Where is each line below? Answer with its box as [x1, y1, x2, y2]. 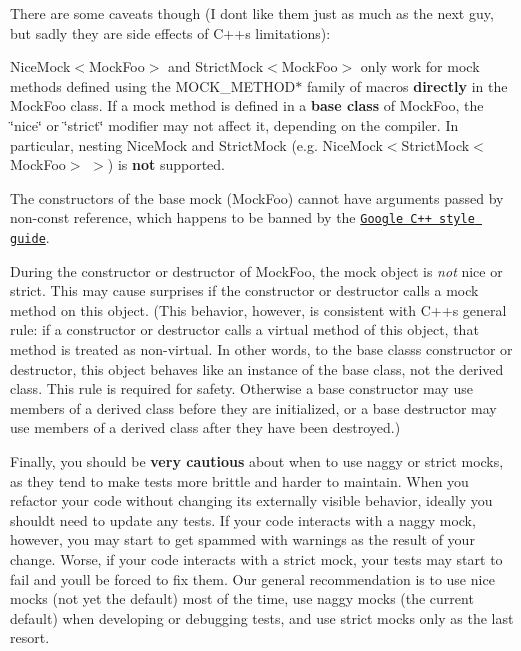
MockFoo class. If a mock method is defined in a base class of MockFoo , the [10, 95, 484, 116]
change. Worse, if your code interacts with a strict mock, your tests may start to [10, 548, 503, 569]
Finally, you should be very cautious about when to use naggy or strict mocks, [10, 451, 504, 471]
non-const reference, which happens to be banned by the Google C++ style [10, 207, 475, 228]
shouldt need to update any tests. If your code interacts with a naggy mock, [10, 509, 476, 530]
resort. [10, 627, 50, 648]
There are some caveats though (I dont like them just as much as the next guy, [10, 3, 494, 23]
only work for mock [360, 56, 480, 77]
